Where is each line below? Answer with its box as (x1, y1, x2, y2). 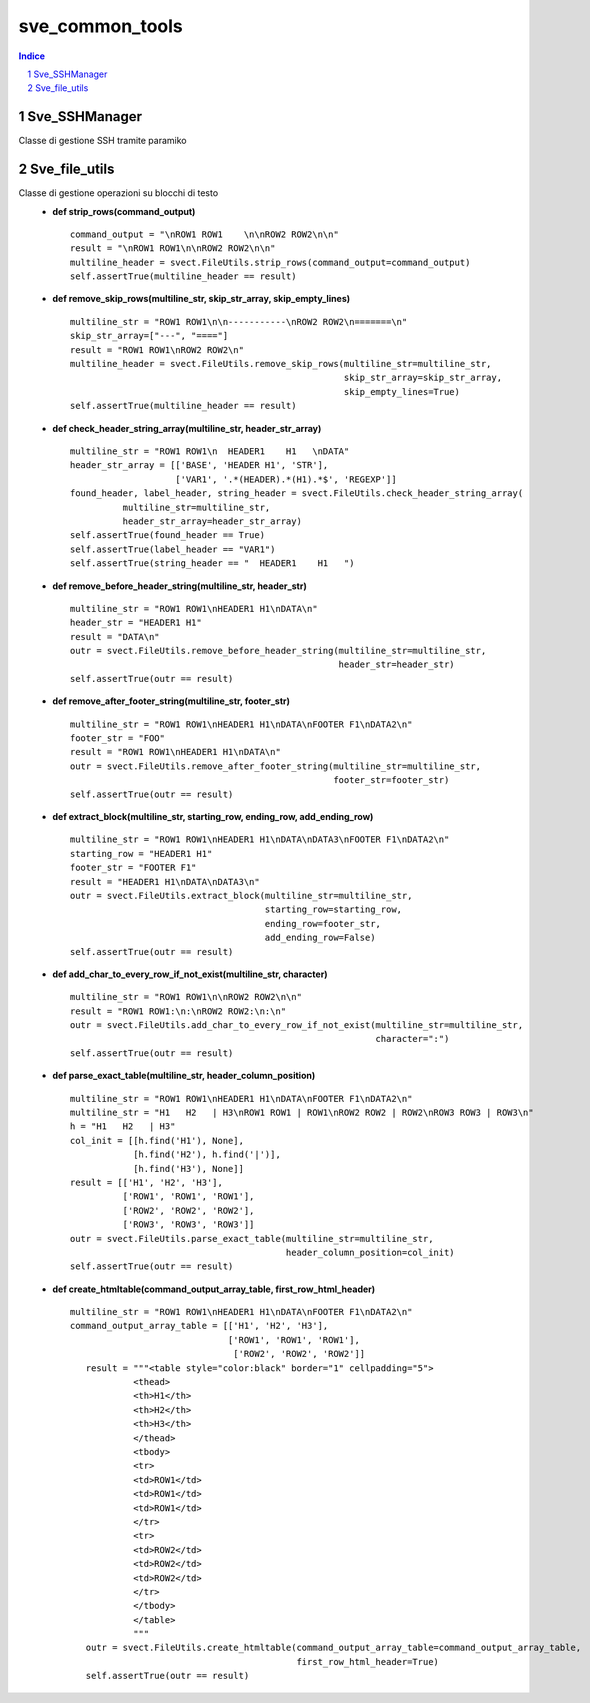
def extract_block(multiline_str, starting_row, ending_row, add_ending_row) (52, 810, 374, 822)
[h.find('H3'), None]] (133, 1163, 245, 1174)
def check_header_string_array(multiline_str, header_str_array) (52, 422, 322, 434)
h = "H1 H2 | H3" (70, 1121, 176, 1132)
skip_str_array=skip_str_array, (343, 372, 503, 384)
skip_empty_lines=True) (343, 386, 460, 397)
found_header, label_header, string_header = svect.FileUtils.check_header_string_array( (70, 488, 524, 499)
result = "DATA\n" (70, 631, 160, 642)
